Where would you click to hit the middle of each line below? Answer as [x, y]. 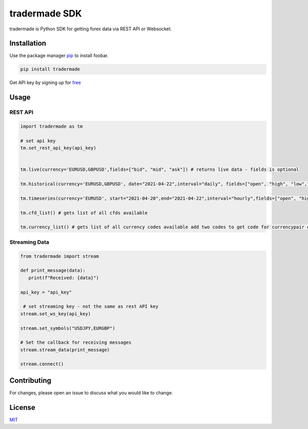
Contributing [30, 380]
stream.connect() [42, 364]
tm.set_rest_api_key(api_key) [58, 148]
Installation [28, 43]
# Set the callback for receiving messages [76, 343]
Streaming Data [30, 242]
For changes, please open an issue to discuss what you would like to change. [91, 392]
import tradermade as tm [52, 126]
